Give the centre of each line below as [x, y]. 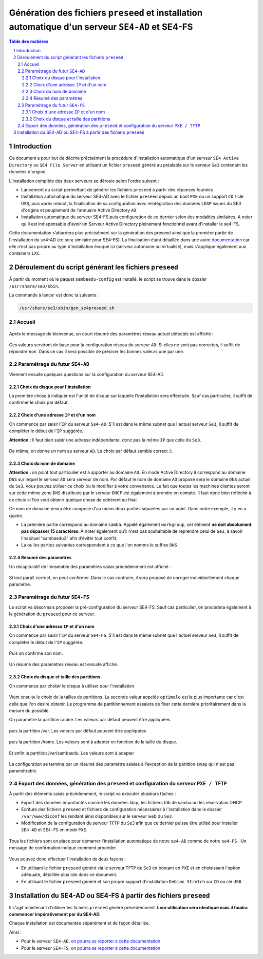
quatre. [16, 516]
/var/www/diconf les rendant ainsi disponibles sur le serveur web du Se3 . [97, 816]
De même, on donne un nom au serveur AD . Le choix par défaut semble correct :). [91, 451]
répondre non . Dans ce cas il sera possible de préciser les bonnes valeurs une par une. [97, 352]
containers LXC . [25, 253]
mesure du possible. [29, 711]
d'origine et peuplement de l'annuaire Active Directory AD [79, 210]
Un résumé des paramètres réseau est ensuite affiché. [64, 665]
